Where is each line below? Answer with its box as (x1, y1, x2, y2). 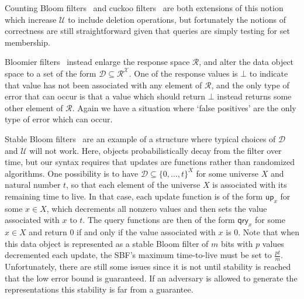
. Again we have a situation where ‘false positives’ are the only (72, 101, 296, 114)
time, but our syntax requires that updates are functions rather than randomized (5, 156, 295, 168)
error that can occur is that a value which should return (5, 90, 206, 102)
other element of (5, 101, 63, 114)
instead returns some (217, 90, 292, 102)
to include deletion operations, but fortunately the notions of (68, 13, 286, 25)
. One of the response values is (129, 67, 238, 79)
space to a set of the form (5, 67, 96, 79)
